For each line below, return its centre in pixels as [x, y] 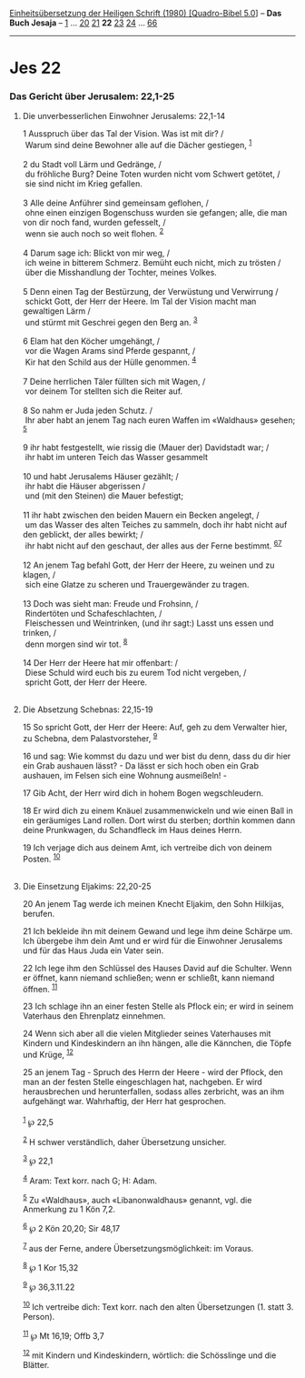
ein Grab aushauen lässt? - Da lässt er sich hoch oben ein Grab [140, 766]
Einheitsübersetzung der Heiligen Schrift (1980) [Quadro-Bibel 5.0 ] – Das [146, 13]
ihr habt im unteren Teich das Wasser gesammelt [117, 458]
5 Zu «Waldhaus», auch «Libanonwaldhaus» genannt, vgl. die [137, 1199]
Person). [39, 1316]
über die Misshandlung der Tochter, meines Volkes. [121, 272]
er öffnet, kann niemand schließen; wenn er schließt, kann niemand [148, 978]
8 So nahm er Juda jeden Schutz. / [87, 411]
